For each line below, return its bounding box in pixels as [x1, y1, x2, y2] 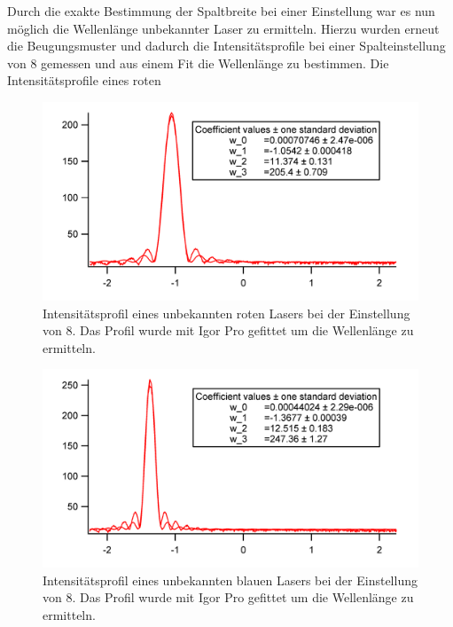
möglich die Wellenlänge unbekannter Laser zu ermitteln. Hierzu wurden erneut [7, 19, 440, 37]
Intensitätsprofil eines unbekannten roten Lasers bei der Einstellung [43, 303, 410, 322]
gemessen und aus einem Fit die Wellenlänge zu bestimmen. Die [41, 53, 389, 72]
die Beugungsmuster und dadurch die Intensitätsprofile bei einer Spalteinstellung [7, 36, 446, 55]
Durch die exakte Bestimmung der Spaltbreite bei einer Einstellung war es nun [7, 2, 435, 20]
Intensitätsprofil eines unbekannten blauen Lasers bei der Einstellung [43, 570, 418, 589]
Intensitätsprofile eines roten [7, 71, 161, 90]
